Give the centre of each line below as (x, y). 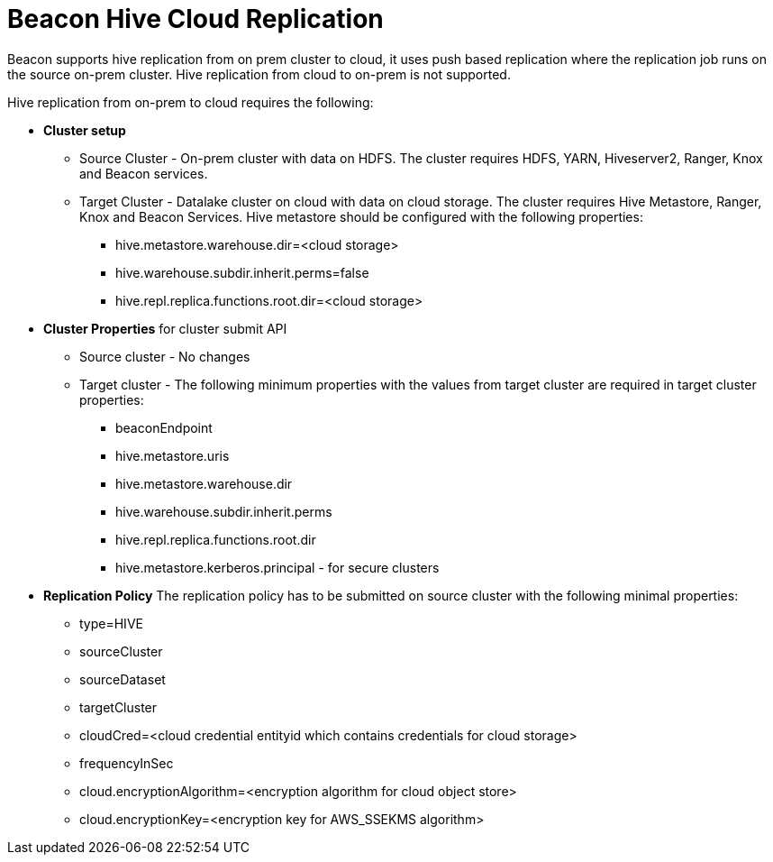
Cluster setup (85, 130)
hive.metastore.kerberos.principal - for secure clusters (277, 567)
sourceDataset (123, 679)
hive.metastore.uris (173, 455)
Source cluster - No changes (165, 356)
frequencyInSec (127, 763)
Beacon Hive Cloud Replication (196, 19)
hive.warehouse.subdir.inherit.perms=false (242, 272)
